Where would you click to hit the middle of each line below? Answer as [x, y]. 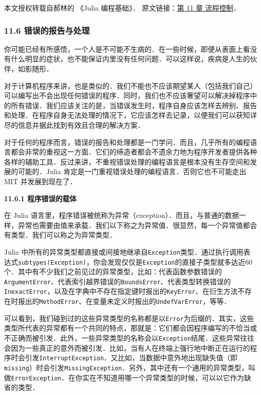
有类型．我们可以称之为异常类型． [60, 235]
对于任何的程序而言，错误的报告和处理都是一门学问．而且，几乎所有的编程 [127, 142]
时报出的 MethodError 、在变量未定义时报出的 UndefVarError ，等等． [121, 301]
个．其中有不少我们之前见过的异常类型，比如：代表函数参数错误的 [113, 271]
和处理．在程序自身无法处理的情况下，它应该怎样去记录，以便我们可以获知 [127, 115]
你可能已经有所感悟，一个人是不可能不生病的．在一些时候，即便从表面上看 [127, 49]
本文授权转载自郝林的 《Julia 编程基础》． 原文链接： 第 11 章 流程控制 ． [122, 8]
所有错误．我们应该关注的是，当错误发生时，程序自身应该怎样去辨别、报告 [134, 105]
